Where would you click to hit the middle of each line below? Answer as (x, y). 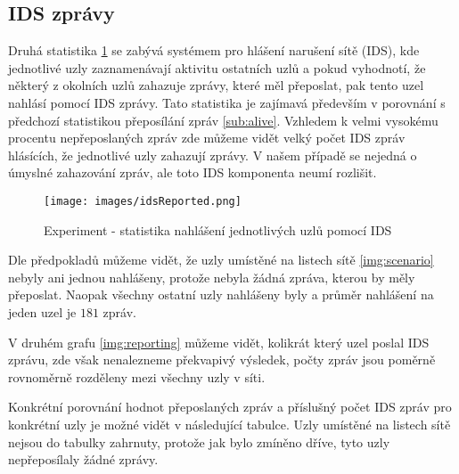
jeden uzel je (42, 311)
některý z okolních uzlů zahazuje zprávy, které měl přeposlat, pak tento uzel (216, 85)
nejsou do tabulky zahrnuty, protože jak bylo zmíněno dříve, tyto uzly (199, 441)
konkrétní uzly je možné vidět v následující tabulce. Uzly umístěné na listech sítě (229, 424)
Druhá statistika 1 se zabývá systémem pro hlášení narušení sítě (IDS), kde (214, 50)
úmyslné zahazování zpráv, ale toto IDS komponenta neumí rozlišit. (193, 172)
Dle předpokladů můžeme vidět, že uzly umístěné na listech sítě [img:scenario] (221, 260)
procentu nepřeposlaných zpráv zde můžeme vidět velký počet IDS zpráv (207, 138)
